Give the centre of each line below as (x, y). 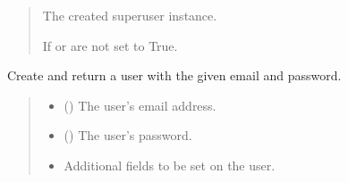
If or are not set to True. (110, 45)
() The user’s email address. (140, 105)
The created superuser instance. (130, 15)
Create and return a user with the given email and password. (174, 75)
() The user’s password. (128, 135)
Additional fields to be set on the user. (170, 165)
